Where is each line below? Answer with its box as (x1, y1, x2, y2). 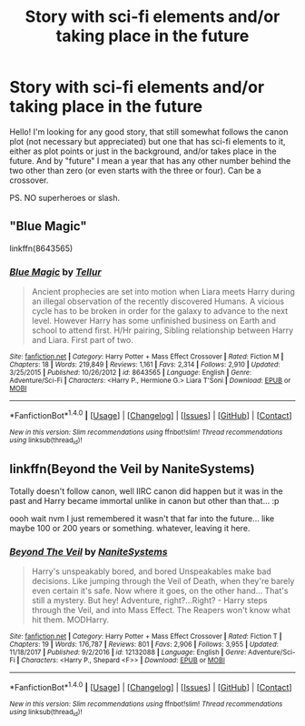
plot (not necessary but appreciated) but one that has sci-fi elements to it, (9, 136, 286, 146)
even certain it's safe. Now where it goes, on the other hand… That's (31, 585, 289, 597)
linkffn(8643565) (9, 243, 74, 254)
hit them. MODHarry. (31, 614, 110, 625)
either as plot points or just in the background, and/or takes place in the (9, 146, 277, 156)
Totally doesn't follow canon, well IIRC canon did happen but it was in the (9, 485, 283, 497)
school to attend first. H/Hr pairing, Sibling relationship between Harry (31, 325, 294, 336)
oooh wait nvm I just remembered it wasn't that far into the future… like (9, 512, 275, 524)
